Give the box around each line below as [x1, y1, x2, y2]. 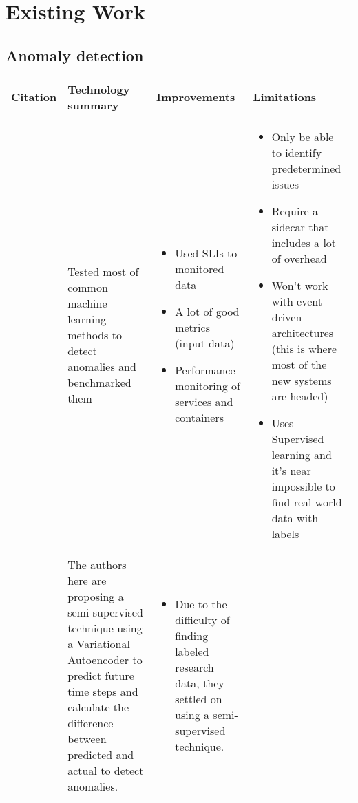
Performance [175, 361, 235, 378]
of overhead [271, 250, 327, 266]
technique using [67, 619, 143, 636]
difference [67, 714, 114, 731]
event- [297, 292, 326, 309]
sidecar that [271, 218, 329, 235]
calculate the [67, 698, 129, 715]
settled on [175, 691, 222, 707]
